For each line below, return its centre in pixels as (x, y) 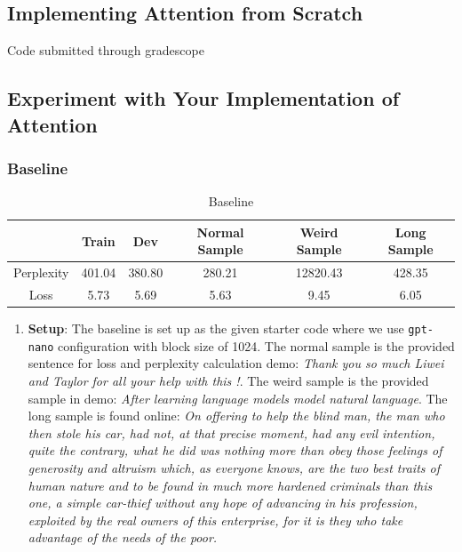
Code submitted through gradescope (106, 50)
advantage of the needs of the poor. (123, 537)
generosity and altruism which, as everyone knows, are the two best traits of (234, 468)
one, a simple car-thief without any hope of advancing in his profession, (223, 503)
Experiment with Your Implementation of (203, 98)
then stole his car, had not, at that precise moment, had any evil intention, (231, 432)
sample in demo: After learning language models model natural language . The (238, 398)
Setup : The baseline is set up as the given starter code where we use (216, 328)
